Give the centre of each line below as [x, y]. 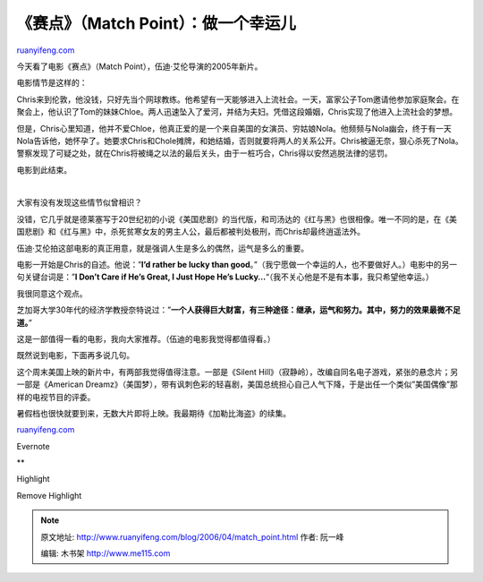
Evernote [33, 446]
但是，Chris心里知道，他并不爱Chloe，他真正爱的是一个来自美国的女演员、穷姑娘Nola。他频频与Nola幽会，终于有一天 [234, 128]
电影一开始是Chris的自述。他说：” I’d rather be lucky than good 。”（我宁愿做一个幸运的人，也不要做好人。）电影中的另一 [237, 265]
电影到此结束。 [44, 169]
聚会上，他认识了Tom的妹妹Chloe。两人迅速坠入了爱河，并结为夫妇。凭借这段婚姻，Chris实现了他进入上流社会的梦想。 [237, 112]
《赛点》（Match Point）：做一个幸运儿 [157, 23]
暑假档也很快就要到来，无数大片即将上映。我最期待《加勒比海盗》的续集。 [153, 413]
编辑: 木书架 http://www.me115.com [106, 553]
